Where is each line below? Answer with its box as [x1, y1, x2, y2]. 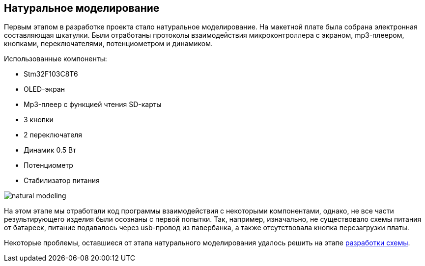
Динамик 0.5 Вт [24, 146, 76, 155]
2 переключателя [24, 131, 83, 139]
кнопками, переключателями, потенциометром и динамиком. [4, 39, 213, 48]
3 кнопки [24, 115, 54, 124]
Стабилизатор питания [24, 176, 100, 185]
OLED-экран [24, 85, 65, 94]
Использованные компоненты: [4, 54, 107, 63]
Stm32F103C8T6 [24, 70, 78, 79]
